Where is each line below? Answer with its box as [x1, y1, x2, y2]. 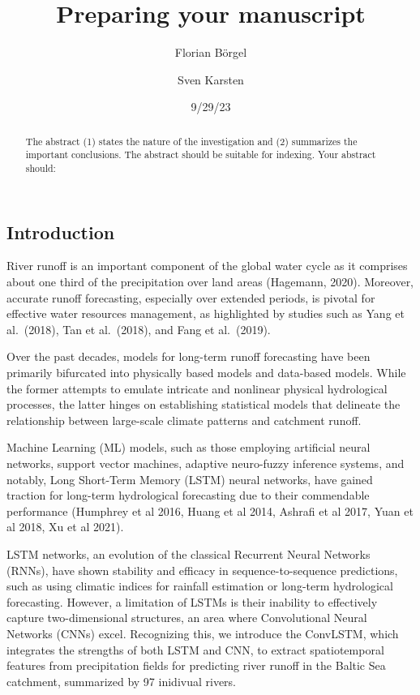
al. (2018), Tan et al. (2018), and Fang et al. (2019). [6, 320, 271, 337]
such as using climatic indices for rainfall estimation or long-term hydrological [6, 577, 393, 594]
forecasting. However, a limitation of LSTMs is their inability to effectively [6, 593, 378, 610]
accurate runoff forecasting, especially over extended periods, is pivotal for [6, 289, 375, 306]
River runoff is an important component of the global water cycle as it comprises [6, 257, 408, 274]
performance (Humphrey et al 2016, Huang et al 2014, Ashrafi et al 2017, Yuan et [6, 502, 414, 519]
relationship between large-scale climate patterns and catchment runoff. [6, 411, 362, 428]
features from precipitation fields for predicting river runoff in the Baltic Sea [6, 657, 386, 674]
